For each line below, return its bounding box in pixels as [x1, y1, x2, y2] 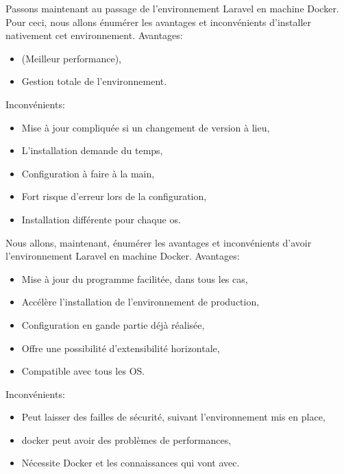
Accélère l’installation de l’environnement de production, [21, 295, 260, 309]
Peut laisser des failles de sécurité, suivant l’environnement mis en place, [21, 410, 325, 424]
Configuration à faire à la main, [21, 166, 155, 180]
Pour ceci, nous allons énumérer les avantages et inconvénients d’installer [5, 14, 312, 29]
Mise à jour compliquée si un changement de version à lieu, [21, 120, 270, 134]
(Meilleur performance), [21, 51, 121, 65]
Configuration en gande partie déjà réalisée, [21, 317, 205, 332]
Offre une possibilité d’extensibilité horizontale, [21, 340, 220, 355]
